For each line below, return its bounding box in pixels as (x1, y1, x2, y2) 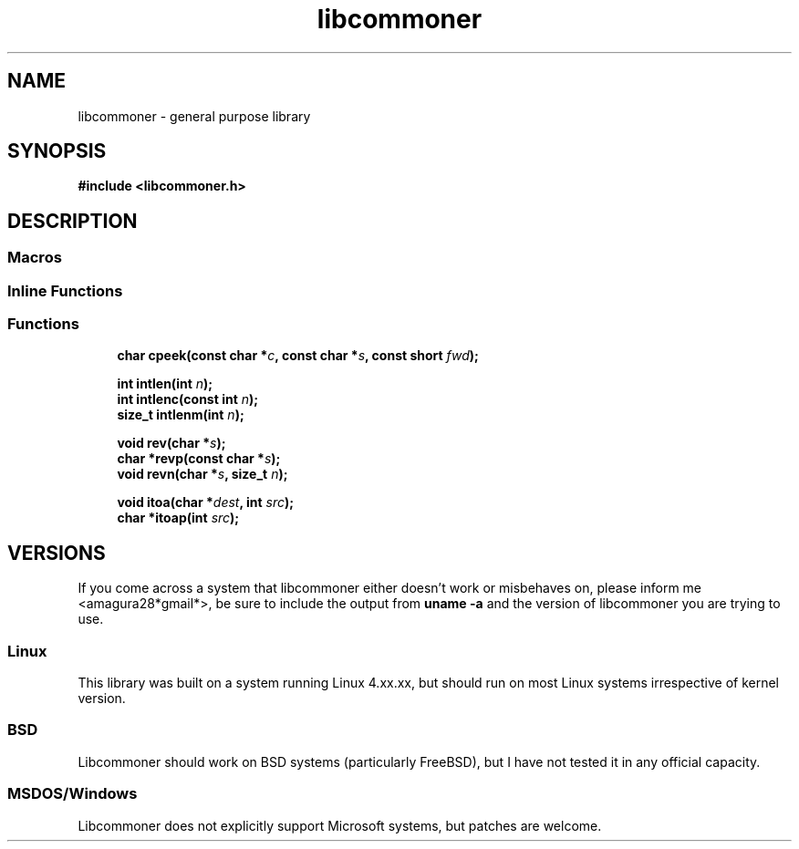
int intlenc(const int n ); (117, 391, 259, 408)
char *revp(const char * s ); (117, 450, 281, 467)
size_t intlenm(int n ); (117, 407, 244, 423)
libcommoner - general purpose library (78, 108, 311, 124)
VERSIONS (7, 541, 106, 564)
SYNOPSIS (7, 140, 107, 163)
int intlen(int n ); (117, 376, 213, 392)
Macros (7, 248, 62, 267)
